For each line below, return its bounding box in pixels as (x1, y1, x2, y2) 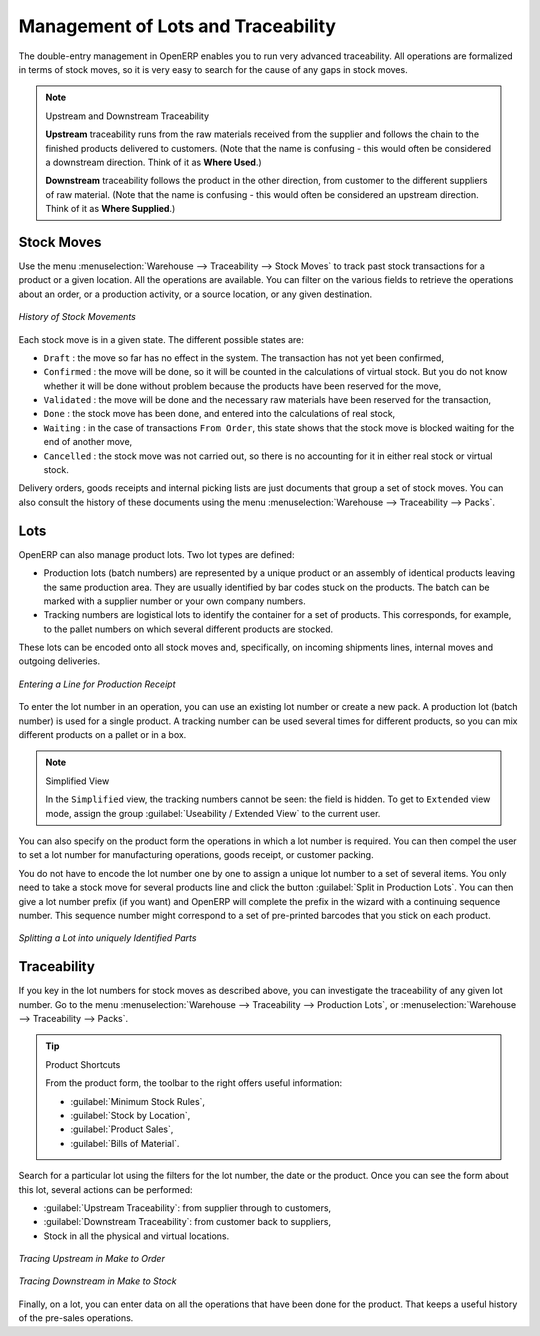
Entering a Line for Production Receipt (18, 678, 176, 690)
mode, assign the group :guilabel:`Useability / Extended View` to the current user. (45, 807, 381, 819)
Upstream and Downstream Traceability (45, 110, 210, 122)
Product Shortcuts (45, 1058, 121, 1070)
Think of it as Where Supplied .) (45, 203, 176, 215)
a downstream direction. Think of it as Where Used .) (45, 156, 262, 168)
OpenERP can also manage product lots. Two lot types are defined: (18, 548, 295, 560)
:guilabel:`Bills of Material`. (70, 1137, 180, 1149)
